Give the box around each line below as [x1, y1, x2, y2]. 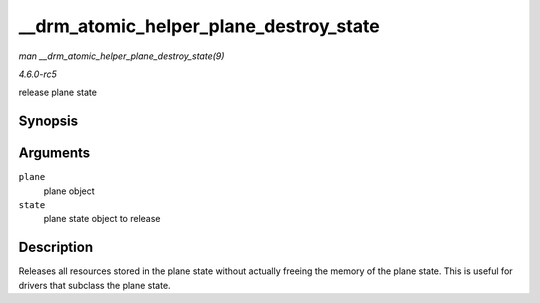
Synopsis [18, 113, 79, 130]
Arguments [18, 145, 91, 162]
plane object [43, 185, 95, 197]
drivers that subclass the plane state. [18, 279, 171, 291]
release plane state [18, 86, 97, 99]
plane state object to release [43, 213, 161, 225]
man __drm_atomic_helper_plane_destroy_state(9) [18, 50, 225, 62]
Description [18, 239, 94, 256]
